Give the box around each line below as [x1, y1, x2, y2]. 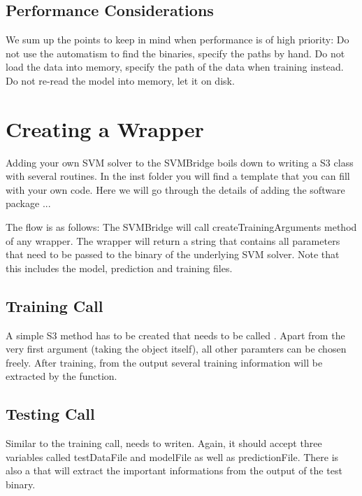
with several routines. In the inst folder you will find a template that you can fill [6, 169, 350, 183]
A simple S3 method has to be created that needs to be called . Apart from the [6, 327, 345, 342]
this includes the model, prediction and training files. [6, 260, 233, 275]
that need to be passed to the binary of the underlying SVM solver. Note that [6, 247, 340, 262]
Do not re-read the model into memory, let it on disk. [6, 73, 235, 87]
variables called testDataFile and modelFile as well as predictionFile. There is [6, 449, 339, 464]
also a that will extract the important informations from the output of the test [6, 463, 342, 478]
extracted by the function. [6, 369, 117, 383]
